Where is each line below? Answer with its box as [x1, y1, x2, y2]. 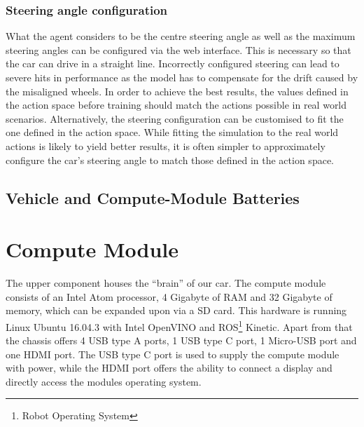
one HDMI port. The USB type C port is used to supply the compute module [6, 346, 339, 361]
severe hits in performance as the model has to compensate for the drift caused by [6, 70, 358, 84]
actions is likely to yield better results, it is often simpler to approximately [6, 138, 325, 153]
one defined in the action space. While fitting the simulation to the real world [6, 125, 339, 140]
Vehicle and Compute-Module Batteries [6, 187, 300, 208]
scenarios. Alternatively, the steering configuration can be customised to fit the [6, 111, 344, 126]
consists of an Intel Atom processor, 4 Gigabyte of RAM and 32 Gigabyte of [6, 289, 332, 304]
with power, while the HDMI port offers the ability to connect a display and [6, 360, 332, 375]
